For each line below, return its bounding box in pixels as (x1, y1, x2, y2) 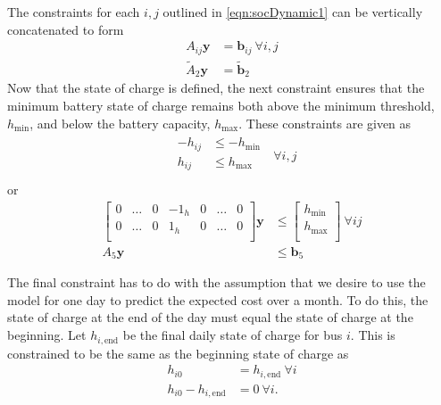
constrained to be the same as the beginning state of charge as (7, 343, 349, 362)
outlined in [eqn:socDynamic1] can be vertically (162, 3, 423, 21)
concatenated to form (7, 20, 124, 38)
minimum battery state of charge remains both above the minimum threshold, (7, 95, 435, 114)
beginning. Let (7, 326, 87, 344)
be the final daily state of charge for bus (122, 326, 343, 344)
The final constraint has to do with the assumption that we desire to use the (7, 273, 426, 292)
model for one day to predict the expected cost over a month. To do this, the (7, 290, 429, 309)
